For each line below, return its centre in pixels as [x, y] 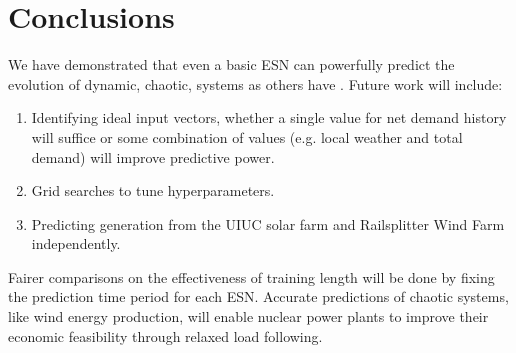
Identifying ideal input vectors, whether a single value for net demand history [269, 117]
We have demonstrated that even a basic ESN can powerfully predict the [231, 64]
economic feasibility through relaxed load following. [165, 335]
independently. [76, 243]
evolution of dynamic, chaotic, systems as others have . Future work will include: [255, 83]
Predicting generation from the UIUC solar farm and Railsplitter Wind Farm [268, 223]
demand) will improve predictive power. [153, 156]
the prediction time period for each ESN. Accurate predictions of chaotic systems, [258, 296]
